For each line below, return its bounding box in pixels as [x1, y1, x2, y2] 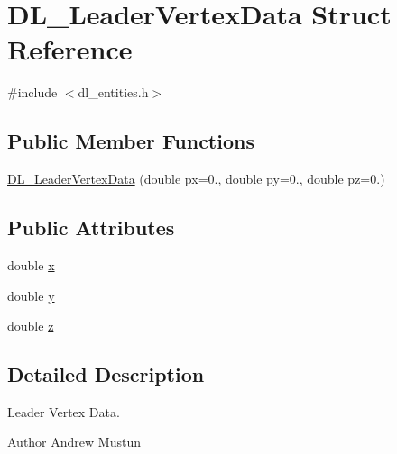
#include [7, 83, 58, 102]
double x [7, 255, 55, 274]
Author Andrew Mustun [7, 432, 141, 451]
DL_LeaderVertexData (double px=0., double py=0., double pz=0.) [7, 169, 385, 188]
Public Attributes [7, 213, 175, 241]
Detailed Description [7, 360, 205, 388]
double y [7, 286, 55, 304]
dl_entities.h [78, 83, 149, 102]
